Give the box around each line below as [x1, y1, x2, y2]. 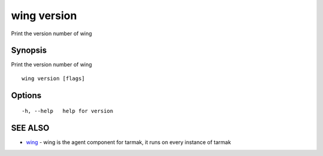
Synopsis [11, 45, 47, 56]
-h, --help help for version [22, 108, 114, 115]
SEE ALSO [11, 123, 50, 133]
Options [11, 90, 42, 100]
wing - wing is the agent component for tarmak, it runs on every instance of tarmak [26, 139, 231, 146]
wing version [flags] [22, 75, 85, 82]
